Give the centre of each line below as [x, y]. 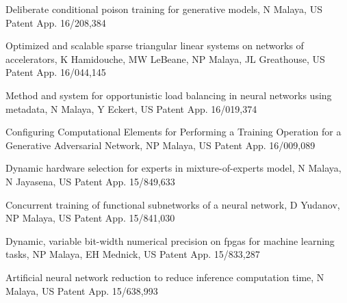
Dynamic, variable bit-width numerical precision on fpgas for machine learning [170, 240]
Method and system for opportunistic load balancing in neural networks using [169, 95]
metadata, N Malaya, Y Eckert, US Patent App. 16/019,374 [131, 108]
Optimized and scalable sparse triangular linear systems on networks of [155, 45]
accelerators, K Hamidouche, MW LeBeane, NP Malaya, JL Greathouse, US [165, 58]
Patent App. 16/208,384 [56, 22]
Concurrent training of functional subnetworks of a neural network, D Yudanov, [173, 204]
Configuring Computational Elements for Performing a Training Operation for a [173, 132]
